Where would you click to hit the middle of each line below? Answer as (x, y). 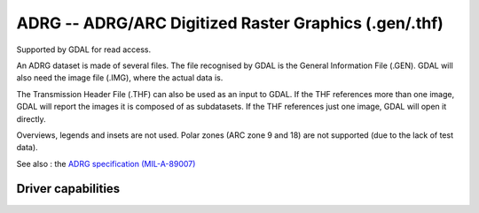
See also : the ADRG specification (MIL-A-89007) (106, 164)
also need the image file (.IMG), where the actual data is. (120, 78)
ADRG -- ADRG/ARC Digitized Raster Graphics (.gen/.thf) (230, 23)
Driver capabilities (68, 189)
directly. (31, 118)
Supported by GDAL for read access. (84, 49)
